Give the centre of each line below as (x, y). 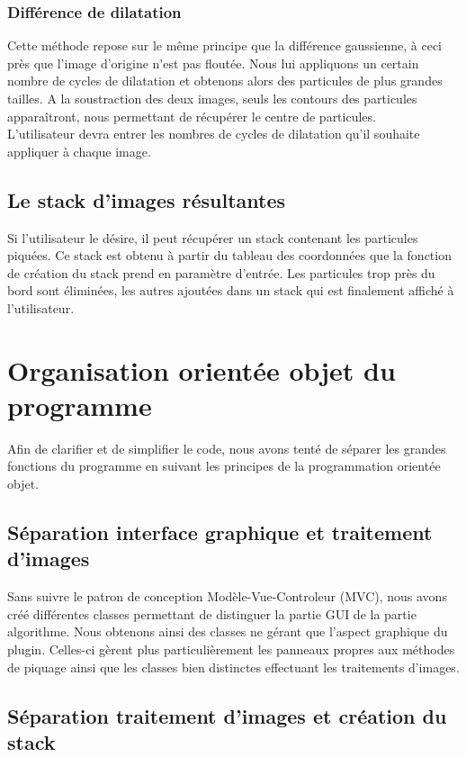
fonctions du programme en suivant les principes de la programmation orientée (224, 466)
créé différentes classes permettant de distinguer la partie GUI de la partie (212, 613)
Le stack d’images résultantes (147, 199)
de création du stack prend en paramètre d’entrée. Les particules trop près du (221, 272)
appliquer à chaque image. (79, 151)
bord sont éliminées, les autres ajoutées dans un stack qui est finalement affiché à (231, 290)
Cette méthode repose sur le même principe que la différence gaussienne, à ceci (224, 45)
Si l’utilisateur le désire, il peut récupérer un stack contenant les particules (213, 237)
